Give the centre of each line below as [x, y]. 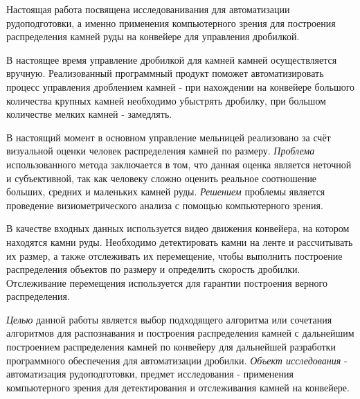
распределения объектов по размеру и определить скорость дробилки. [153, 269]
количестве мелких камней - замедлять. [89, 114]
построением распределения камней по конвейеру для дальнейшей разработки [171, 347]
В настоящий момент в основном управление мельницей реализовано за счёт [169, 137]
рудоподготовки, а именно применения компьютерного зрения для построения [171, 23]
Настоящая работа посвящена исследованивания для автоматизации [148, 9]
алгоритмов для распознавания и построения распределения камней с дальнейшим [180, 333]
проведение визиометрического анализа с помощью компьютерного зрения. [165, 205]
